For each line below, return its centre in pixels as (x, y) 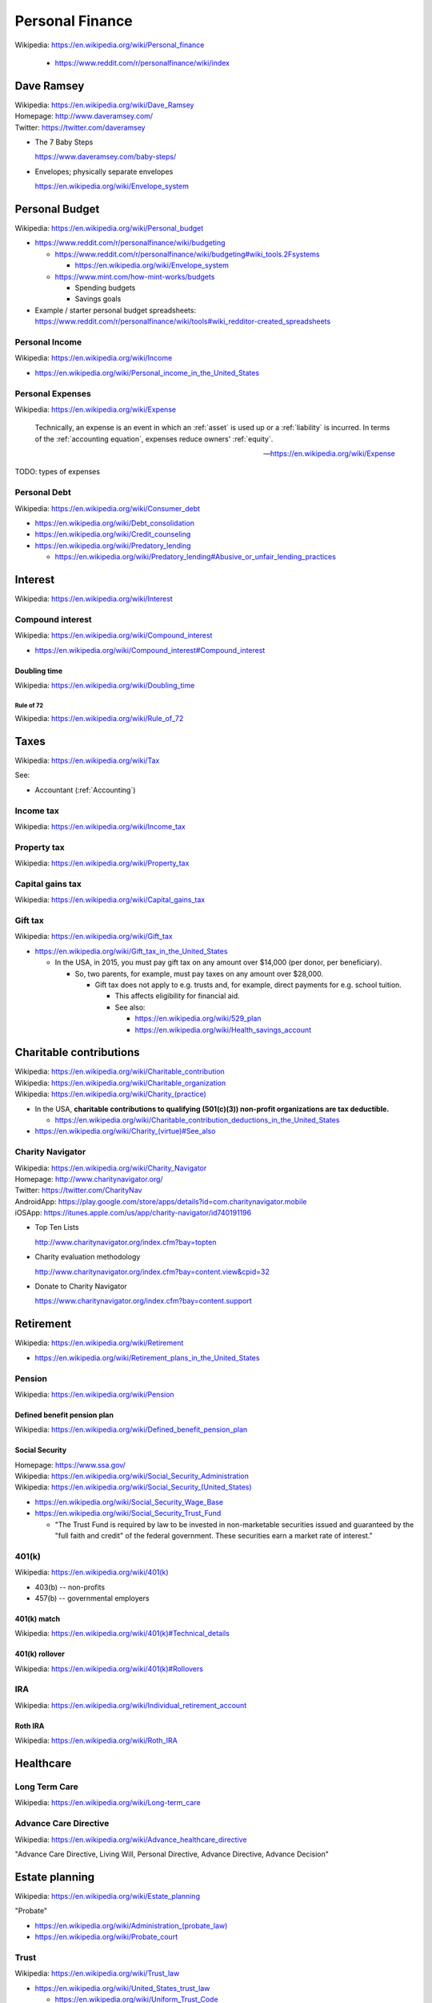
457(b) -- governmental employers (92, 1598)
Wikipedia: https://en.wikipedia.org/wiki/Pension (95, 1394)
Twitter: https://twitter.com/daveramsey (80, 127)
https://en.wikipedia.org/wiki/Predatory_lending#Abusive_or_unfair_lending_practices (195, 557)
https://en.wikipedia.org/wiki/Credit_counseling (113, 534)
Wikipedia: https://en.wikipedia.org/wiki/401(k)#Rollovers (109, 1668)
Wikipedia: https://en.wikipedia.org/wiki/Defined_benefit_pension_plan (131, 1429)
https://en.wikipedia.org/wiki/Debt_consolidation (115, 523)
